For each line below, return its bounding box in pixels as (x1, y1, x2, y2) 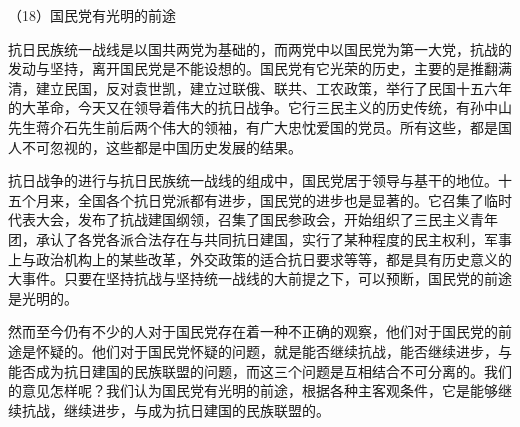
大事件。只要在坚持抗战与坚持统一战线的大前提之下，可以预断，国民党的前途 (8, 268, 512, 289)
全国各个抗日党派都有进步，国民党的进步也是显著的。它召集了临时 (77, 189, 512, 210)
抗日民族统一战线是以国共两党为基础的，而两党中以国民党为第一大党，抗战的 (8, 38, 512, 59)
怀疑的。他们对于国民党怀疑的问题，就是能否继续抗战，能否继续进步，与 (35, 340, 512, 361)
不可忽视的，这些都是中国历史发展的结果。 (21, 136, 302, 157)
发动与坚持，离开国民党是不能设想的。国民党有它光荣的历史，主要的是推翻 (8, 58, 498, 79)
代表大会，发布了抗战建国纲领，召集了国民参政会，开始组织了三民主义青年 (8, 209, 498, 230)
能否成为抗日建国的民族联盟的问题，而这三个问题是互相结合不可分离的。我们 (8, 360, 512, 381)
